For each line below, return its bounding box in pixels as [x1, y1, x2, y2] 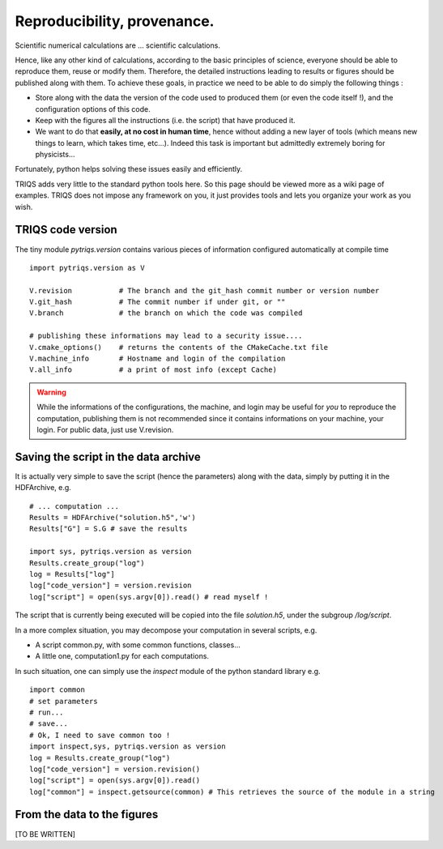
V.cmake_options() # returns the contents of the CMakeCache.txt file [29, 343, 329, 352]
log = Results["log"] [29, 570, 115, 579]
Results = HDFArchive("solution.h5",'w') [29, 513, 196, 523]
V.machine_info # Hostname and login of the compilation [29, 354, 286, 364]
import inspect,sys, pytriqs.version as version [29, 742, 226, 751]
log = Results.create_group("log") [29, 753, 171, 762]
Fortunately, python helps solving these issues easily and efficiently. [15, 164, 243, 174]
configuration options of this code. [35, 104, 151, 113]
